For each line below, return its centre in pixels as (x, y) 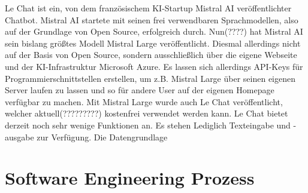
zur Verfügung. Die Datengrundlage (102, 137)
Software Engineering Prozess (130, 178)
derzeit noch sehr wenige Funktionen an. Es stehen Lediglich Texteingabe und (148, 125)
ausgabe (19, 137)
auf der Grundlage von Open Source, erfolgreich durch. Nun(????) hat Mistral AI (154, 31)
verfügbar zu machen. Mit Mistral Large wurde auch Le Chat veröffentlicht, (144, 101)
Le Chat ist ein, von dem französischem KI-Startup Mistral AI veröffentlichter (148, 8)
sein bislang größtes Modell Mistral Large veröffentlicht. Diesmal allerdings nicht (153, 43)
